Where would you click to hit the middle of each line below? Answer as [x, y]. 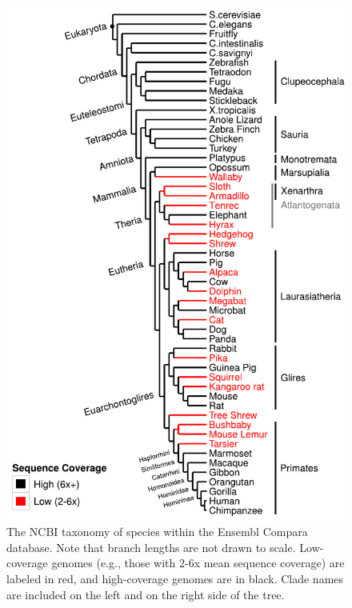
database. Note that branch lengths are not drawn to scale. [151, 547]
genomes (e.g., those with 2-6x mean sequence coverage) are [198, 563]
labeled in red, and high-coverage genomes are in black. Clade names [175, 578]
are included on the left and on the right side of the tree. [146, 594]
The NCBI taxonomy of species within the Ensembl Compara [157, 532]
